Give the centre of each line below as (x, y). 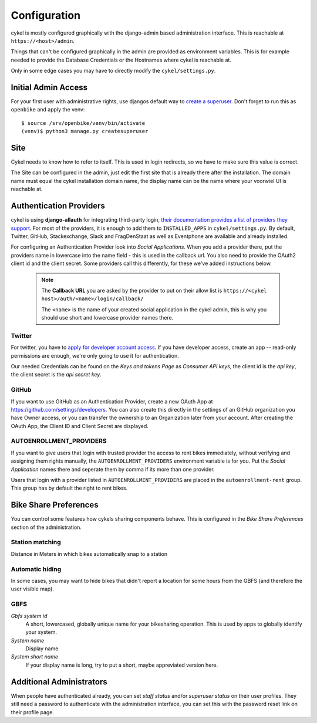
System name (28, 640)
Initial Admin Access (49, 87)
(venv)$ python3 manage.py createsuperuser (85, 131)
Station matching (36, 542)
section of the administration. (46, 527)
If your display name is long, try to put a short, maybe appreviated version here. (122, 665)
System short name (35, 657)
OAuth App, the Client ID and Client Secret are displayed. (80, 426)
